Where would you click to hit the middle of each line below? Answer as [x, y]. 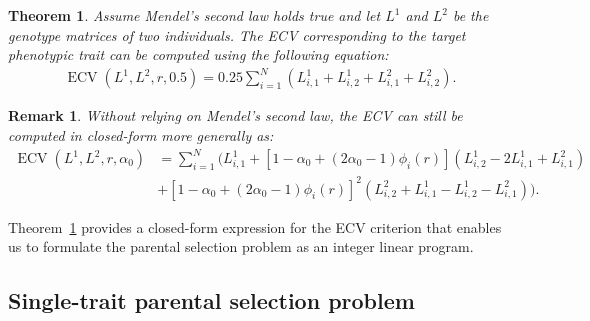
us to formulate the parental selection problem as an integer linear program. [241, 246]
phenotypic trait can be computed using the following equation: [198, 54]
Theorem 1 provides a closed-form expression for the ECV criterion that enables [255, 226]
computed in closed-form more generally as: [141, 134]
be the [470, 15]
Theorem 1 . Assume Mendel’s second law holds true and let [194, 15]
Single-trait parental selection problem [211, 300]
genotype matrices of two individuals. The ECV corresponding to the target [237, 34]
